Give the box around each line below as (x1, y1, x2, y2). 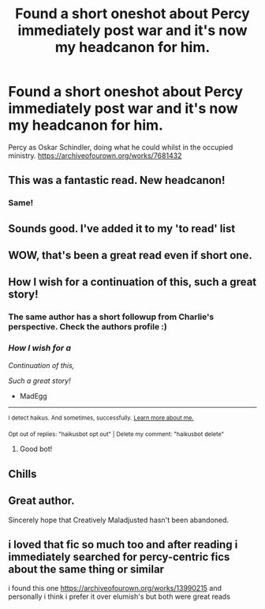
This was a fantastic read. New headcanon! (8, 174, 226, 187)
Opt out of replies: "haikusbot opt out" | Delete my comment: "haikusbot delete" (8, 430, 225, 438)
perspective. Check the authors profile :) (8, 321, 167, 333)
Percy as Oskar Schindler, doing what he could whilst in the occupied (8, 142, 233, 152)
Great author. (8, 494, 75, 508)
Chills (8, 467, 37, 480)
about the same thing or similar (8, 562, 164, 576)
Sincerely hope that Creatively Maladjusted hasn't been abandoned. (8, 515, 230, 524)
